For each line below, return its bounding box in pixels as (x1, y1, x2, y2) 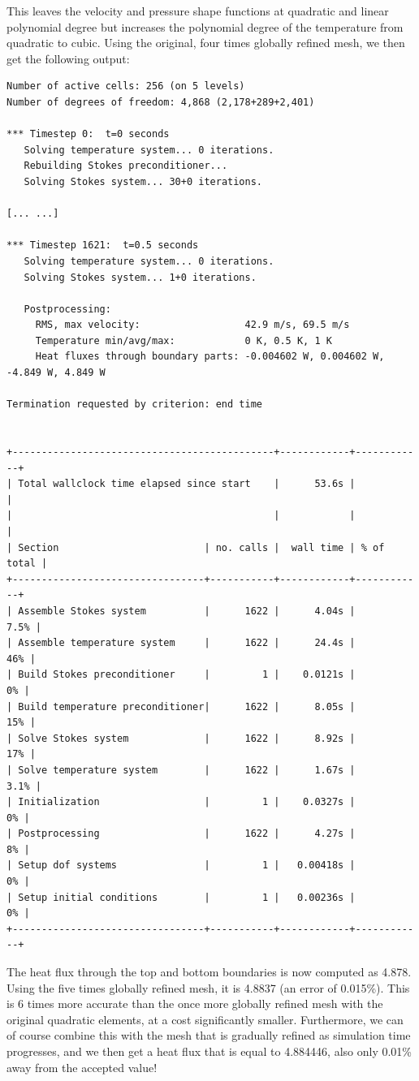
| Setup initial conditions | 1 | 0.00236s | (6, 891, 356, 903)
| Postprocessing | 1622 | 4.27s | (6, 828, 356, 840)
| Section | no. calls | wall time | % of (6, 541, 385, 553)
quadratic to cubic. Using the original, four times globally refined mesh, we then (6, 34, 405, 51)
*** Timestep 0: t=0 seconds (6, 128, 170, 140)
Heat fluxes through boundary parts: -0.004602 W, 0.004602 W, (35, 351, 385, 363)
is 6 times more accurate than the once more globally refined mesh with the (6, 995, 383, 1012)
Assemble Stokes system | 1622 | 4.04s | (18, 605, 356, 617)
